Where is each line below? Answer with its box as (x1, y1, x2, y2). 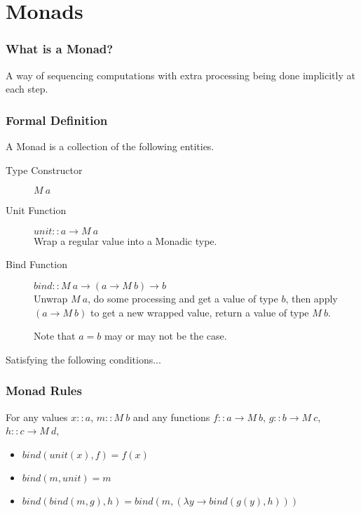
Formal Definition (6, 111, 108, 128)
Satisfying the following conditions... (6, 352, 161, 366)
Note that (34, 328, 76, 343)
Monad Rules (6, 382, 82, 399)
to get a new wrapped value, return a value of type (90, 305, 309, 319)
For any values (6, 409, 68, 424)
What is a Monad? (6, 40, 114, 58)
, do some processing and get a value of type (88, 291, 278, 305)
